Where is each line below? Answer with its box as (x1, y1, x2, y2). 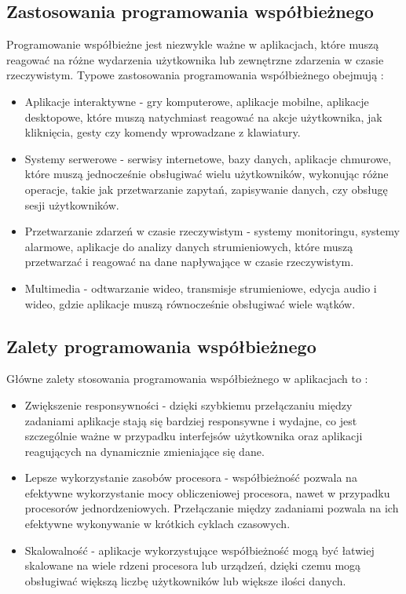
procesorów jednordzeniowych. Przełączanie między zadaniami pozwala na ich (24, 500, 399, 516)
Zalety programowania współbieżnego (6, 333, 316, 358)
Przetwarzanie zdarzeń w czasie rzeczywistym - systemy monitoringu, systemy (24, 223, 400, 239)
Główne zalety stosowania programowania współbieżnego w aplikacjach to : (6, 370, 368, 387)
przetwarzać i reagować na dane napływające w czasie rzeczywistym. (24, 253, 354, 270)
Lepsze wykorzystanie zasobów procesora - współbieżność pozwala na (24, 469, 357, 486)
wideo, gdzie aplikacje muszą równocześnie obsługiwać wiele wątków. (24, 295, 356, 312)
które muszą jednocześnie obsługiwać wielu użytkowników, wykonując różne (24, 166, 389, 182)
